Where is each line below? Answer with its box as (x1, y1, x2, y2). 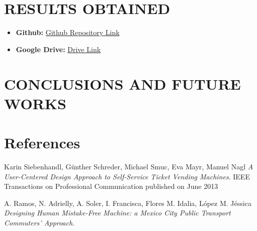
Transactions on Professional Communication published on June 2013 (4, 181, 218, 191)
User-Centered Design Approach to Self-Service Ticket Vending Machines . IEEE (4, 171, 250, 181)
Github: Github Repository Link (16, 27, 120, 38)
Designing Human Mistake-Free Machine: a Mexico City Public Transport (4, 207, 231, 218)
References (4, 132, 80, 153)
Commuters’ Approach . (4, 217, 75, 227)
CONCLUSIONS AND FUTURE (4, 73, 241, 94)
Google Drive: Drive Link (16, 44, 101, 54)
